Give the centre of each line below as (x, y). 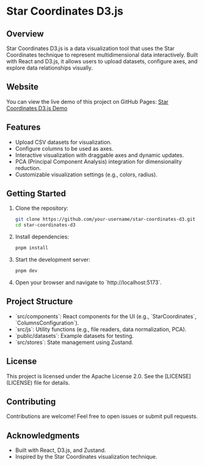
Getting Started (36, 194)
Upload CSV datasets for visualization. (63, 142)
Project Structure (40, 302)
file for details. (52, 382)
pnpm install (32, 248)
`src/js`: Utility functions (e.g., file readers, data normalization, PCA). (101, 329)
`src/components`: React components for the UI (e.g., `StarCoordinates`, (106, 316)
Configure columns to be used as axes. (64, 148)
